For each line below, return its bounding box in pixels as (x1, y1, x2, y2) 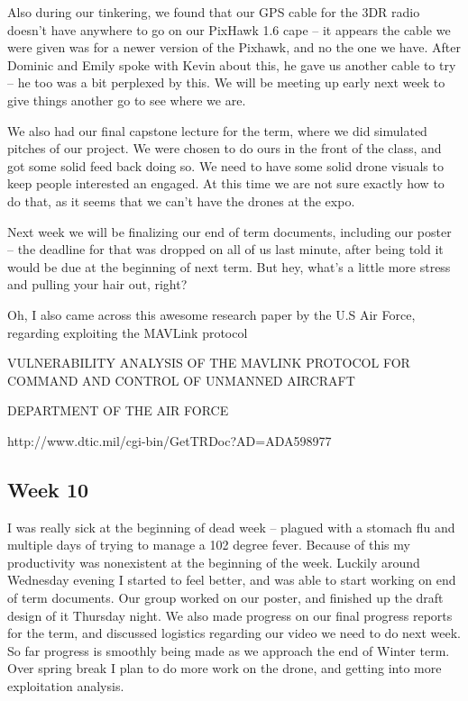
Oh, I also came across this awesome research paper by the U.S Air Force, (7, 305, 416, 323)
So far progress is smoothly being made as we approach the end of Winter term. (7, 641, 450, 660)
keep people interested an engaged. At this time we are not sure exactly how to (7, 174, 445, 193)
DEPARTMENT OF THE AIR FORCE (7, 401, 229, 420)
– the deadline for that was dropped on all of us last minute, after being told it (7, 240, 444, 259)
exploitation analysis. (7, 677, 124, 696)
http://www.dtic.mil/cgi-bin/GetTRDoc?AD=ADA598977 (7, 431, 332, 450)
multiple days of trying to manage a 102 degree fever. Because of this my (7, 535, 410, 554)
